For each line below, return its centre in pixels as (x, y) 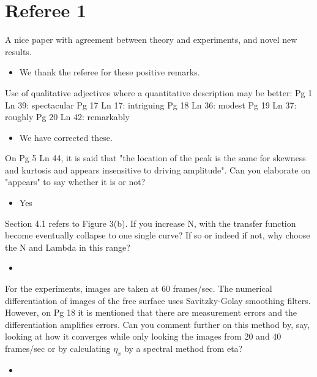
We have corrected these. (66, 137)
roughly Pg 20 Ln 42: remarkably (67, 117)
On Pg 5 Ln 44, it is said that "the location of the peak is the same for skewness (155, 158)
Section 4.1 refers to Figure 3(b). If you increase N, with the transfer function (151, 223)
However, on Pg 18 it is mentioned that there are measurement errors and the (151, 312)
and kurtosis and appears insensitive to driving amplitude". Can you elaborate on (158, 169)
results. (18, 51)
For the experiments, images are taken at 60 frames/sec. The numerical (139, 288)
